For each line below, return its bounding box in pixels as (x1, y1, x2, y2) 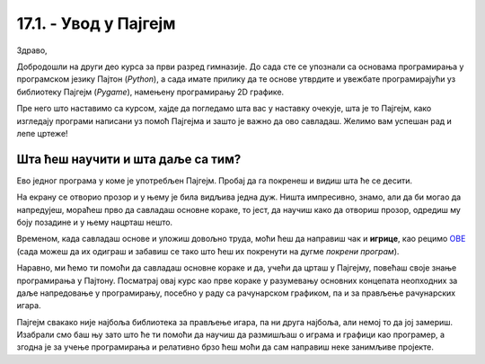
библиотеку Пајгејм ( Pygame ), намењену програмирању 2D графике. (16, 86, 285, 97)
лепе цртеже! (16, 128, 68, 138)
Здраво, (16, 45, 48, 56)
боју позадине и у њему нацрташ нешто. (16, 217, 173, 227)
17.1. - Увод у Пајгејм (16, 13, 176, 33)
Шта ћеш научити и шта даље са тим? (16, 151, 242, 166)
